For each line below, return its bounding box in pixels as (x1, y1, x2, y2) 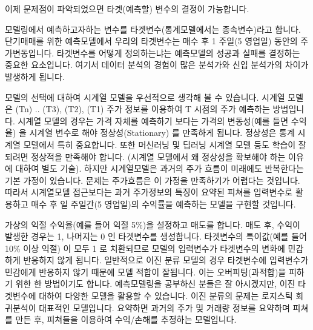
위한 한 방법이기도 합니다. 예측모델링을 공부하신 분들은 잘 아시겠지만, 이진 (15, 277, 295, 290)
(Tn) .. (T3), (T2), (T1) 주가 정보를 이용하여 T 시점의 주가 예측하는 (15, 103, 270, 115)
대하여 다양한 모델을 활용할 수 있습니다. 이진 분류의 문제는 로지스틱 (39, 289, 293, 302)
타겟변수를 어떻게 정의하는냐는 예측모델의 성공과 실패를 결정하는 (56, 46, 300, 59)
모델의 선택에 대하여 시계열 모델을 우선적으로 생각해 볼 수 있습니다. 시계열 (5, 90, 285, 103)
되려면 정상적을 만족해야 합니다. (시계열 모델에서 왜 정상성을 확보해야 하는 (5, 150, 286, 163)
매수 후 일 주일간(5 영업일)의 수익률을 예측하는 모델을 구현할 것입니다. (31, 197, 296, 210)
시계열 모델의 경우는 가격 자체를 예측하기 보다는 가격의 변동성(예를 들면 (18, 114, 289, 127)
